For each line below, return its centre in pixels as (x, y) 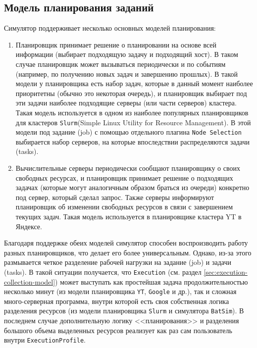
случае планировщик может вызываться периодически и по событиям (121, 64)
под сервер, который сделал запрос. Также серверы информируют (115, 197)
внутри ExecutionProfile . (45, 340)
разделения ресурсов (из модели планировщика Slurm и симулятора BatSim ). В (124, 311)
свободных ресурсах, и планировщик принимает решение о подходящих (124, 177)
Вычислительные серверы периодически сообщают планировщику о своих (128, 168)
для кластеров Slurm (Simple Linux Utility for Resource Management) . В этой (133, 122)
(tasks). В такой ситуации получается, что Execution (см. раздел (103, 272)
